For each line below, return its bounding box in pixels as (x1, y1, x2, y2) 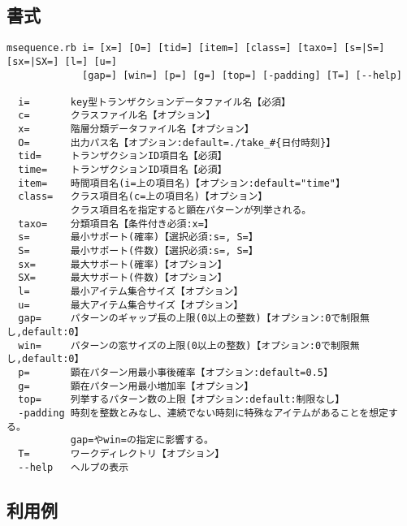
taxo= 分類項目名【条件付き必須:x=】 (18, 218, 214, 230)
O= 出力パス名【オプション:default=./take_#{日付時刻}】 (18, 136, 336, 149)
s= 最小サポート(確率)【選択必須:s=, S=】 (18, 231, 258, 244)
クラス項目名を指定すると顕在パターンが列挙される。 (70, 205, 312, 217)
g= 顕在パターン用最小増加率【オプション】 (18, 380, 254, 392)
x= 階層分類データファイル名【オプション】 (18, 123, 254, 136)
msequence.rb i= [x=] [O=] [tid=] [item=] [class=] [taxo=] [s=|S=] (6, 42, 385, 54)
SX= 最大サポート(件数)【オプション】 (18, 272, 227, 284)
